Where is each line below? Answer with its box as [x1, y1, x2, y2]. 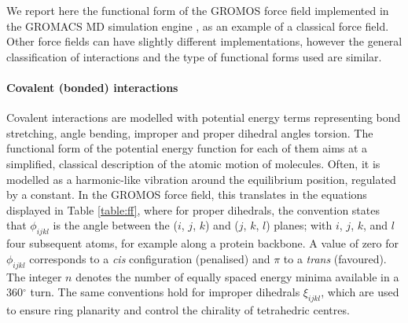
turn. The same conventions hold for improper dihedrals [30, 284, 300, 300]
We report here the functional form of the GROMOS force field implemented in [6, 2, 389, 18]
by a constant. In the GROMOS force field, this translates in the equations [6, 186, 367, 203]
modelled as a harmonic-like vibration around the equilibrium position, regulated [6, 171, 396, 187]
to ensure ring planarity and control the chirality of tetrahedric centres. [6, 301, 350, 317]
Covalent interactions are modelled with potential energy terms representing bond [6, 109, 401, 126]
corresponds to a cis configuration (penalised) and [29, 250, 270, 266]
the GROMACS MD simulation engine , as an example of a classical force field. [6, 17, 389, 34]
